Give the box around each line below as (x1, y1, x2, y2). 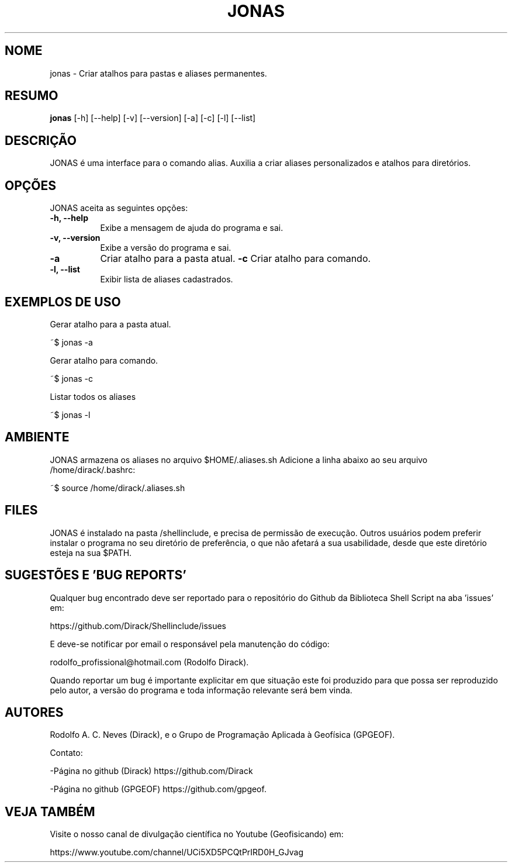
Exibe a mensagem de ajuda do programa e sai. (100, 223, 283, 233)
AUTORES (5, 704, 64, 720)
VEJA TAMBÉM (5, 804, 95, 819)
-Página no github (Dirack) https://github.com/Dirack (50, 766, 253, 776)
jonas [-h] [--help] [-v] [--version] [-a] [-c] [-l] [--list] (50, 113, 256, 123)
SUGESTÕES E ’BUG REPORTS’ (5, 568, 186, 583)
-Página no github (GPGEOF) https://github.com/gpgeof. (50, 784, 267, 795)
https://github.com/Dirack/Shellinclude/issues (50, 620, 226, 631)
